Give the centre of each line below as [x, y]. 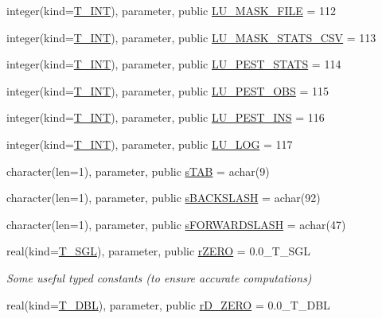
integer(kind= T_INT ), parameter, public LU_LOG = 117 [150, 144]
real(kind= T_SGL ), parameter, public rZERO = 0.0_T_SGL [158, 251]
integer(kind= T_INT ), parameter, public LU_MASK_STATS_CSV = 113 [191, 37]
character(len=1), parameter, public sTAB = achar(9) [138, 171]
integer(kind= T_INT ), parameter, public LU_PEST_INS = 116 [166, 117]
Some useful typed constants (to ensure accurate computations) [159, 277]
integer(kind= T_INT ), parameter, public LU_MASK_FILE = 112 [171, 10]
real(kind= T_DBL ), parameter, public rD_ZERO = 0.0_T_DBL [168, 304]
